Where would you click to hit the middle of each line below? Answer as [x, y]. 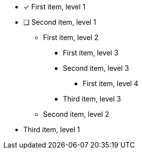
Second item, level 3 [96, 68]
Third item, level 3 [92, 99]
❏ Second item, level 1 [60, 22]
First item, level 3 [91, 53]
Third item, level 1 [52, 129]
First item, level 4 [111, 83]
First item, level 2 [71, 37]
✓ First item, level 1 [54, 7]
